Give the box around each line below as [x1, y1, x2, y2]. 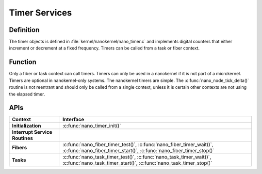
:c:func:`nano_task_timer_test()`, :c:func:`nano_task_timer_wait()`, [62, 154, 212, 160]
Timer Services [9, 7, 72, 18]
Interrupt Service [12, 129, 52, 136]
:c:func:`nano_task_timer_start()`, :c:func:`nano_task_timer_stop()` [62, 160, 213, 167]
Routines [12, 135, 33, 142]
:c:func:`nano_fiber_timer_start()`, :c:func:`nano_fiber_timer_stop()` [62, 147, 214, 154]
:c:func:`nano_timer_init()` [62, 123, 121, 129]
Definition [9, 26, 40, 34]
